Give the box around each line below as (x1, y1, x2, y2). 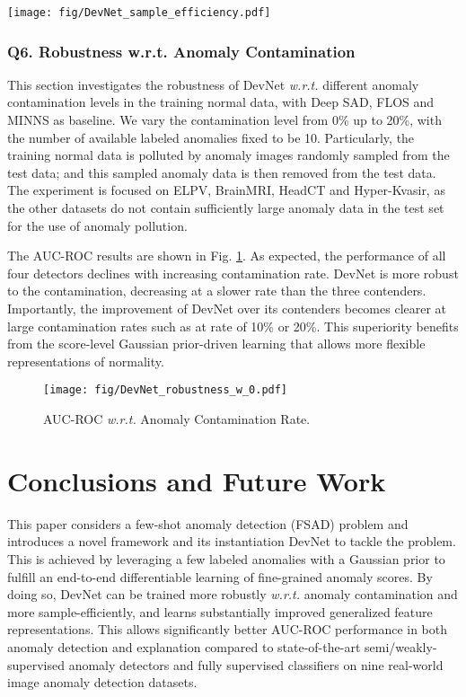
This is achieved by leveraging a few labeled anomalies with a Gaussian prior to (7, 549, 445, 568)
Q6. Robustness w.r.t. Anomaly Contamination (7, 40, 356, 62)
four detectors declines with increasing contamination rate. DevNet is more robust (7, 263, 459, 282)
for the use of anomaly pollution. (7, 216, 188, 234)
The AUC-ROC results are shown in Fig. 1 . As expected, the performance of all (7, 246, 446, 265)
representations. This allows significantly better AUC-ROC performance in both (7, 620, 447, 639)
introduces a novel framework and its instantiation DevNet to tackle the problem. (7, 532, 456, 551)
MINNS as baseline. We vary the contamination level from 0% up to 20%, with (7, 110, 442, 129)
